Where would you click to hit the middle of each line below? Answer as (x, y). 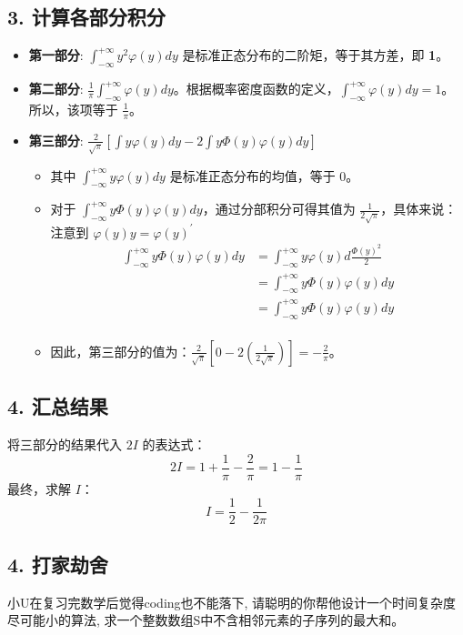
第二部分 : (56, 88)
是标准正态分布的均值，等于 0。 (264, 175)
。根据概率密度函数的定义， (256, 88)
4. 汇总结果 (58, 406)
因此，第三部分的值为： (121, 351)
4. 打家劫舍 (58, 564)
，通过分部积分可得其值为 (279, 209)
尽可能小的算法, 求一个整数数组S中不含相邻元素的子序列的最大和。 (206, 620)
